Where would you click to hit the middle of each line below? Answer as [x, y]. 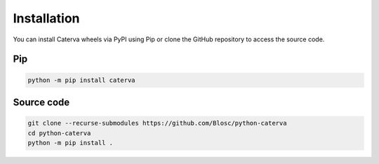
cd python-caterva [59, 133]
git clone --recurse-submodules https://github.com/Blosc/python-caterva [157, 123]
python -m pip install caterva [82, 80]
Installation [46, 18]
